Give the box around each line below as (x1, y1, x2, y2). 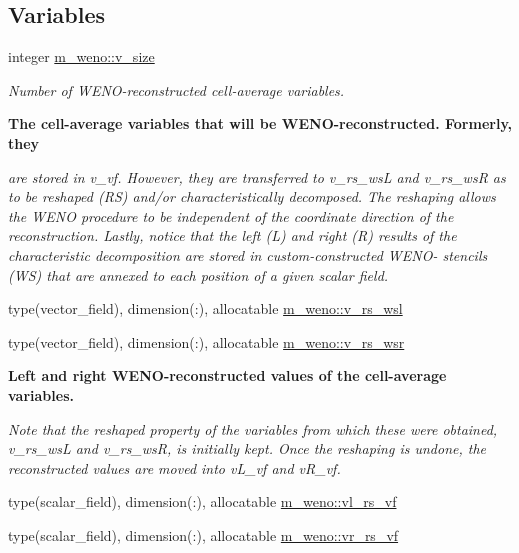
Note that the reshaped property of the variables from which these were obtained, (8, 418, 498, 439)
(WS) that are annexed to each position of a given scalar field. (8, 264, 389, 285)
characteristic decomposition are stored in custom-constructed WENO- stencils (8, 244, 488, 265)
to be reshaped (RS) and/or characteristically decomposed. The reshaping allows (8, 186, 496, 207)
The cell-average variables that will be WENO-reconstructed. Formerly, (8, 113, 513, 134)
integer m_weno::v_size (8, 46, 155, 67)
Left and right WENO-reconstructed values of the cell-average (8, 365, 447, 386)
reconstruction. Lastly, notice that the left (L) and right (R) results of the (8, 225, 457, 246)
